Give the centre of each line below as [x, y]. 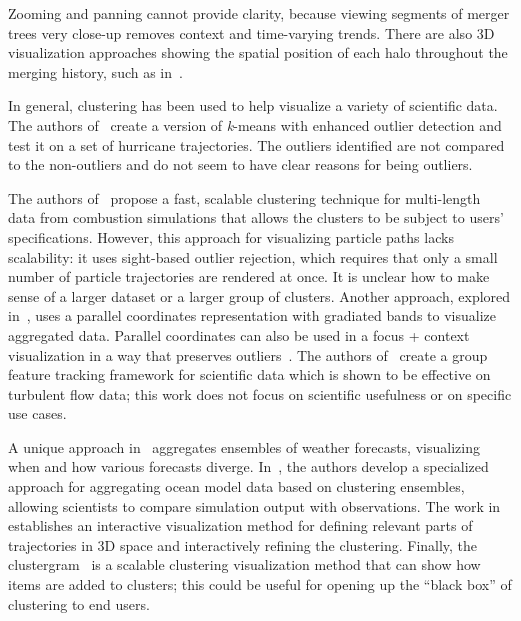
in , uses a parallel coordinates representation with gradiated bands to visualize [252, 315]
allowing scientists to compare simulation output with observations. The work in [254, 505]
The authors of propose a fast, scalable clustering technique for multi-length [244, 197]
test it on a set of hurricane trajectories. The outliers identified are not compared [256, 144]
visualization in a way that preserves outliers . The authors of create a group [248, 354]
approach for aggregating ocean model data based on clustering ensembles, [236, 486]
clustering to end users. [79, 603]
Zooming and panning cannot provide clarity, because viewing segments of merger [259, 13]
